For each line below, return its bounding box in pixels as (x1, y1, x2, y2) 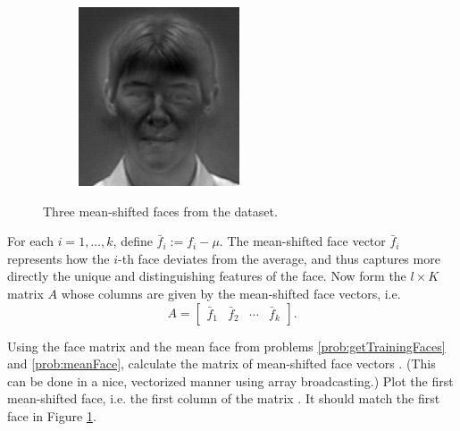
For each (7, 232, 54, 250)
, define (113, 232, 153, 250)
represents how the (7, 249, 110, 267)
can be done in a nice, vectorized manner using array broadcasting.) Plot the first (7, 371, 454, 390)
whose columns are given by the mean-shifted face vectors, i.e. (61, 283, 401, 302)
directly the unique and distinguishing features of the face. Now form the (7, 266, 406, 285)
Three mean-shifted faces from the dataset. (43, 201, 278, 220)
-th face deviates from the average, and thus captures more (118, 249, 440, 267)
